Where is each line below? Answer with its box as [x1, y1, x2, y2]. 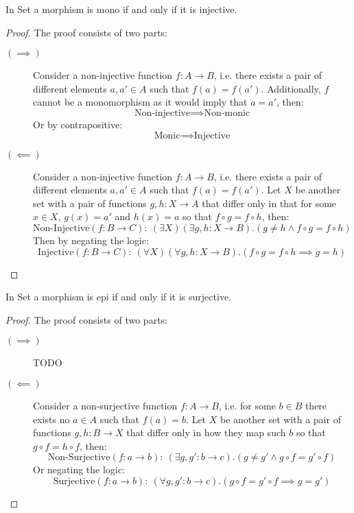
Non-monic [204, 108, 250, 118]
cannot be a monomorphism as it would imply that [33, 95, 248, 109]
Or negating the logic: [33, 462, 125, 477]
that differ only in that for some [202, 195, 337, 210]
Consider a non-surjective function [33, 398, 178, 412]
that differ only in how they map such [126, 425, 286, 440]
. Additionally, [261, 81, 321, 95]
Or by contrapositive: [33, 117, 123, 131]
